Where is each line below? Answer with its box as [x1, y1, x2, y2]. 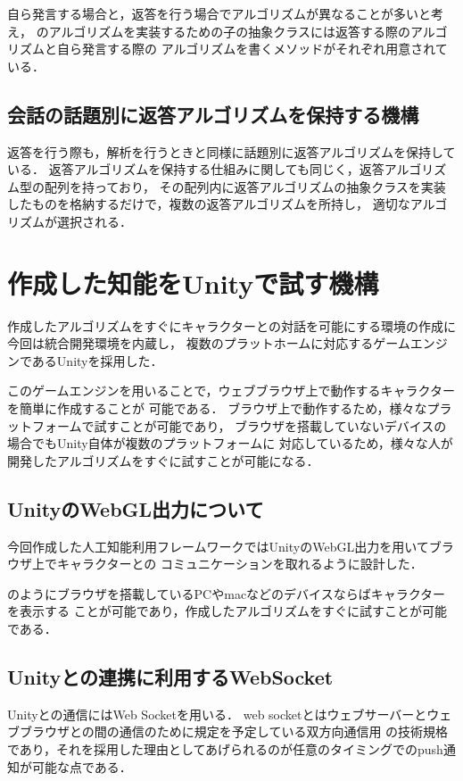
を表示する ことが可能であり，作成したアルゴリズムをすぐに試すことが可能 [7, 602, 448, 620]
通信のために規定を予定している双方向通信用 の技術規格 [119, 722, 449, 741]
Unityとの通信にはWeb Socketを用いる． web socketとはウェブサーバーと [7, 704, 427, 723]
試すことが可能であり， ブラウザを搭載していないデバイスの [94, 416, 447, 435]
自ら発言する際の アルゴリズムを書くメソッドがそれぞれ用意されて [56, 39, 448, 58]
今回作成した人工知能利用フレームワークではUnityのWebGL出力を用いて [7, 536, 429, 555]
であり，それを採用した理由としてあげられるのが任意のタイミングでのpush [7, 739, 443, 758]
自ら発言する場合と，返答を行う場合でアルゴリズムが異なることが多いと [7, 4, 432, 22]
